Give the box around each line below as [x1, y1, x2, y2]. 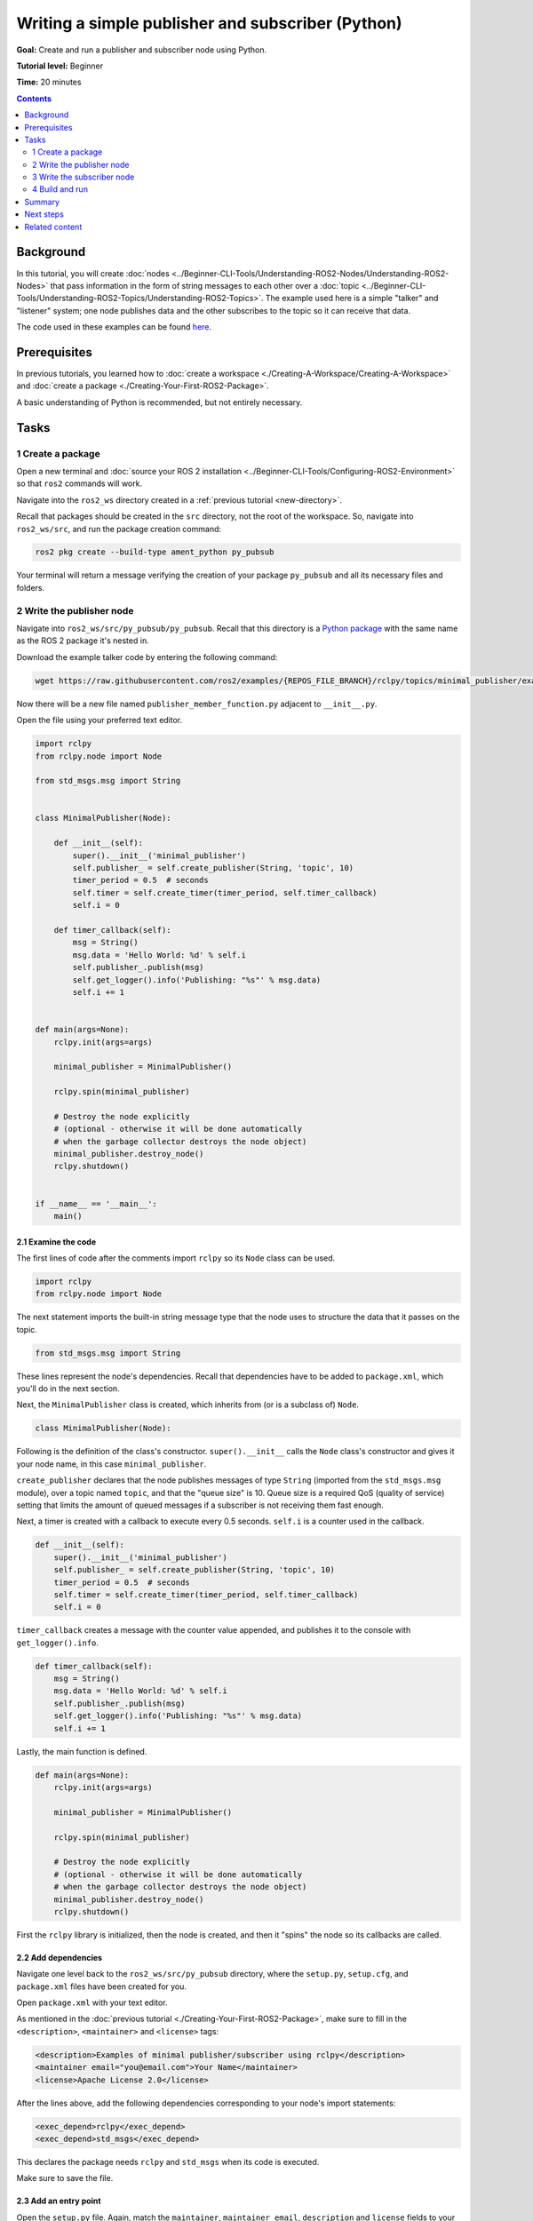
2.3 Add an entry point [16, 2195, 101, 2207]
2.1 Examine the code [16, 1236, 97, 1247]
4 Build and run [32, 184, 89, 195]
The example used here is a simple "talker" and [265, 293, 439, 304]
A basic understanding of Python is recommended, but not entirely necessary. [16, 396, 303, 408]
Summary [24, 196, 60, 207]
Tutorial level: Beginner [16, 60, 104, 71]
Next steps [24, 209, 64, 219]
